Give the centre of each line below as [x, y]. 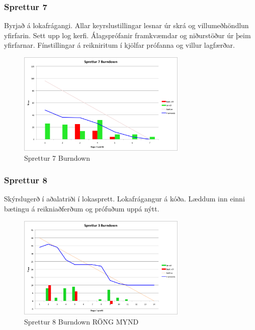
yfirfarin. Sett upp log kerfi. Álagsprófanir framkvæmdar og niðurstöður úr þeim [127, 35]
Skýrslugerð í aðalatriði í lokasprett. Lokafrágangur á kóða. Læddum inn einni [124, 199]
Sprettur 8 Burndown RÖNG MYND [81, 321]
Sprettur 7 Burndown [57, 157]
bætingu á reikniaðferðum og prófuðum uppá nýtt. [82, 209]
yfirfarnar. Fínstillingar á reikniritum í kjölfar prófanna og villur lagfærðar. [119, 45]
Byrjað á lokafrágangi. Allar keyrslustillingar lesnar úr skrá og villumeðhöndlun [126, 25]
